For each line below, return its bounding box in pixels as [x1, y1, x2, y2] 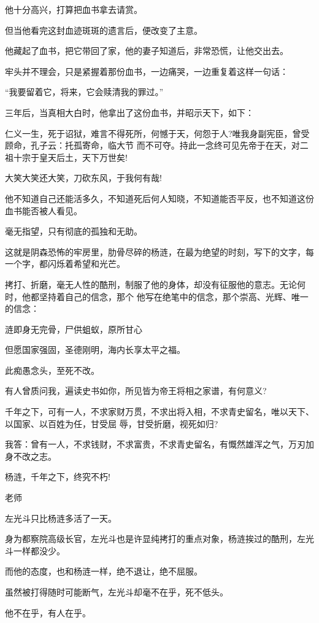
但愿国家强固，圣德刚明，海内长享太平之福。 [5, 343, 185, 356]
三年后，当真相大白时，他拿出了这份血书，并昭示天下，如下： [5, 106, 254, 118]
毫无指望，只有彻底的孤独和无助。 [5, 225, 142, 238]
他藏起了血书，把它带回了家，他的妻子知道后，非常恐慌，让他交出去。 [5, 44, 288, 57]
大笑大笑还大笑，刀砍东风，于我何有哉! [5, 171, 162, 184]
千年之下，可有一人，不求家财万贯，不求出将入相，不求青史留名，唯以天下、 [5, 405, 314, 418]
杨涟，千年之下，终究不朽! [5, 470, 110, 483]
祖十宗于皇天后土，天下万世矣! [5, 150, 128, 163]
